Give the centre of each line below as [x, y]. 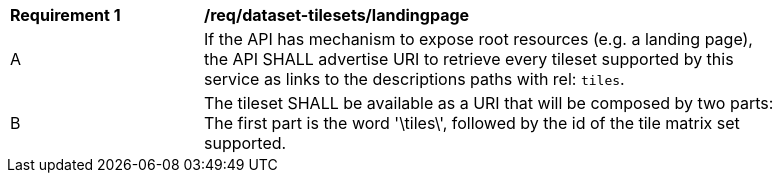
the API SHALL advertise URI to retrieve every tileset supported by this [469, 59]
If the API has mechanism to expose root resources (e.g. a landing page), [478, 39]
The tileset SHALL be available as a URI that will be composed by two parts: [489, 103]
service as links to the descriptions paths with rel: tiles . [414, 79]
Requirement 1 [65, 15]
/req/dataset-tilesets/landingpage [337, 15]
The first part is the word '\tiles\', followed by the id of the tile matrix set [472, 123]
